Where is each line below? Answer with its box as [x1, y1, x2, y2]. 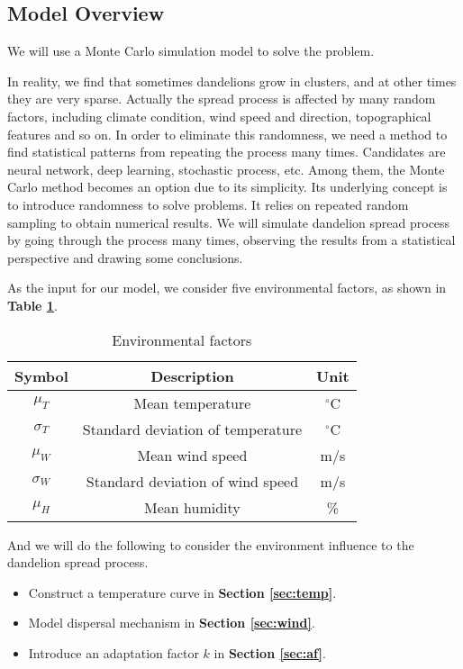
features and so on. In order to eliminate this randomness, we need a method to [7, 124, 448, 143]
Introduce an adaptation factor [28, 643, 199, 662]
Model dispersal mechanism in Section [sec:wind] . [28, 613, 315, 632]
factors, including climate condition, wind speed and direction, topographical [7, 106, 431, 125]
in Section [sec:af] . [213, 643, 326, 662]
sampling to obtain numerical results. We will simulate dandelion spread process [7, 212, 450, 231]
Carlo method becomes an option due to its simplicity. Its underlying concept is [7, 177, 448, 196]
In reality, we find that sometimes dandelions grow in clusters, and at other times [7, 71, 457, 90]
